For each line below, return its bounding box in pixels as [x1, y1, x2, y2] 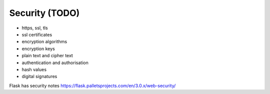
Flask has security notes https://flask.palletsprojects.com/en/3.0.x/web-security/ [9, 83, 176, 89]
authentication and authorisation [21, 60, 88, 66]
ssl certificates [21, 31, 52, 37]
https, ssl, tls [21, 25, 48, 31]
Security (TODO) [9, 7, 80, 18]
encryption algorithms [21, 39, 67, 45]
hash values [21, 66, 47, 72]
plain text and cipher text [21, 53, 73, 59]
